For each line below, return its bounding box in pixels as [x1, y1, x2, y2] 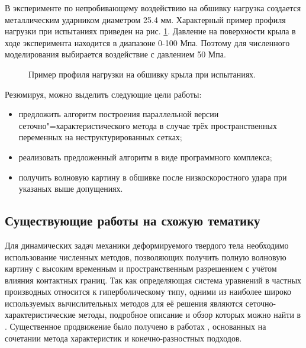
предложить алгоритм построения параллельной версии [18, 108, 219, 120]
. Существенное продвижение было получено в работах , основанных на [5, 320, 266, 333]
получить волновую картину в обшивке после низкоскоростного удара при [18, 170, 287, 183]
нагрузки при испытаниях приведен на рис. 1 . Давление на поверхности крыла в [5, 25, 296, 37]
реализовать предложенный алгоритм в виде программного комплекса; [18, 150, 272, 163]
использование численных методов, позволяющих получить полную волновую [5, 250, 286, 263]
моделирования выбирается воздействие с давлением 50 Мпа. [5, 48, 226, 60]
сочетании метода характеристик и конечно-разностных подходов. [5, 331, 242, 344]
